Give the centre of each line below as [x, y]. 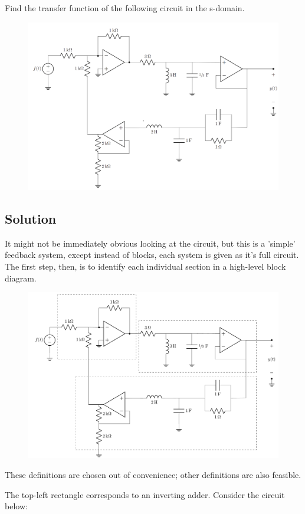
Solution [31, 219]
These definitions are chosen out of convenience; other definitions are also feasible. [153, 474]
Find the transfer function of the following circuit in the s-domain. [125, 8]
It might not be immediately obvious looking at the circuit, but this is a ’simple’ [150, 243]
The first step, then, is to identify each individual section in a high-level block [145, 266]
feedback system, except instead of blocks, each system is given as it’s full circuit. [152, 255]
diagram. [21, 278]
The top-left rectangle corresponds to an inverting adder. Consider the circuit [145, 494]
